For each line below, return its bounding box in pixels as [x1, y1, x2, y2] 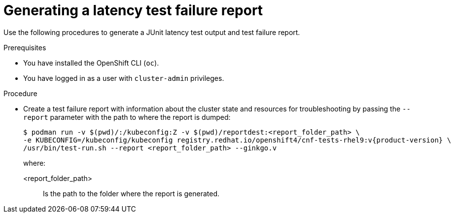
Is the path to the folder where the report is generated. [43, 189, 220, 198]
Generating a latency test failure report [3, 2, 263, 19]
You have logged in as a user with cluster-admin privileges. [23, 73, 224, 82]
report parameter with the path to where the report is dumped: [23, 112, 231, 121]
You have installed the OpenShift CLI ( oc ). [23, 58, 159, 67]
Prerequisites [3, 43, 46, 52]
